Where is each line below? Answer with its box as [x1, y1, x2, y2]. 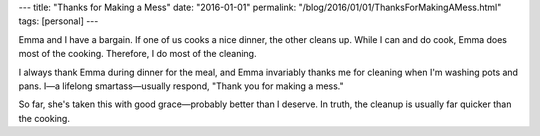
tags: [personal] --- [18, 15, 99, 27]
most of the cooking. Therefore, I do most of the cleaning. [18, 48, 257, 60]
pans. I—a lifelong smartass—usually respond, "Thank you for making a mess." [18, 80, 344, 92]
